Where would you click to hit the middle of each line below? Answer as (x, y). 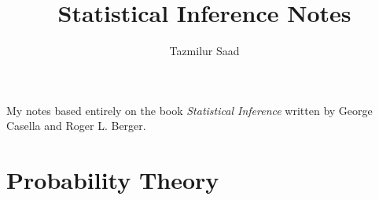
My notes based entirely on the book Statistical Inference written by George (189, 110)
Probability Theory (113, 180)
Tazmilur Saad (204, 51)
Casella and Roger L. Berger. (76, 126)
